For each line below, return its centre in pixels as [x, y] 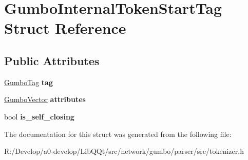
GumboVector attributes [45, 99]
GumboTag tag [28, 82]
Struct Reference [65, 28]
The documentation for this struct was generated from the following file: [118, 134]
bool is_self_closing [39, 116]
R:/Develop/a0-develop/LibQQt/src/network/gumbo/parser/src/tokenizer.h [124, 151]
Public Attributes [52, 60]
